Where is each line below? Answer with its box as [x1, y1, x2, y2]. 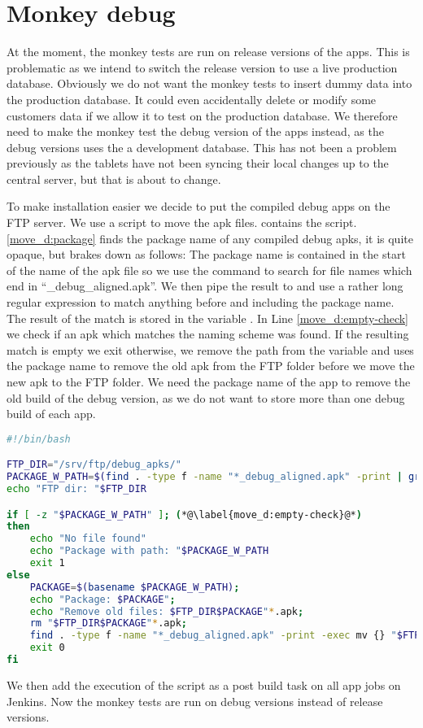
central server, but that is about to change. [7, 170, 221, 187]
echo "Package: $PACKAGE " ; [29, 593, 176, 605]
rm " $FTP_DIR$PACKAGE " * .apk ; [29, 617, 188, 630]
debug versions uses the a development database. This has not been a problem [7, 138, 397, 155]
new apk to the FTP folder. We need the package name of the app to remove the [7, 373, 411, 390]
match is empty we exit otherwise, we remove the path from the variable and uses [7, 341, 414, 358]
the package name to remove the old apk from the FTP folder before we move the [7, 357, 415, 374]
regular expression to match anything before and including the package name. [7, 294, 395, 311]
